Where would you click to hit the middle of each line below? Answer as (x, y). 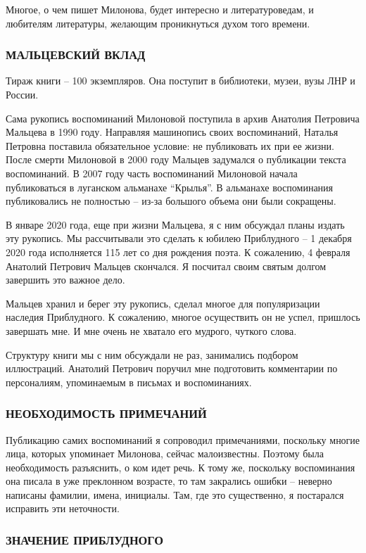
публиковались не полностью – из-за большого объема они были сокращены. (171, 201)
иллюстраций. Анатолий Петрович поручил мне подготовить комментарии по (172, 368)
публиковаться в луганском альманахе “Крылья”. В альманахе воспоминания (170, 187)
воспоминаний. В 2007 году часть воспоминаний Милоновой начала (152, 173)
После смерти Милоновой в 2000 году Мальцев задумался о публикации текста (176, 159)
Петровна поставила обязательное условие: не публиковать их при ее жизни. (170, 145)
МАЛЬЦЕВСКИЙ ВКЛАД (76, 55)
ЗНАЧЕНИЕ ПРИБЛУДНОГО (85, 539)
